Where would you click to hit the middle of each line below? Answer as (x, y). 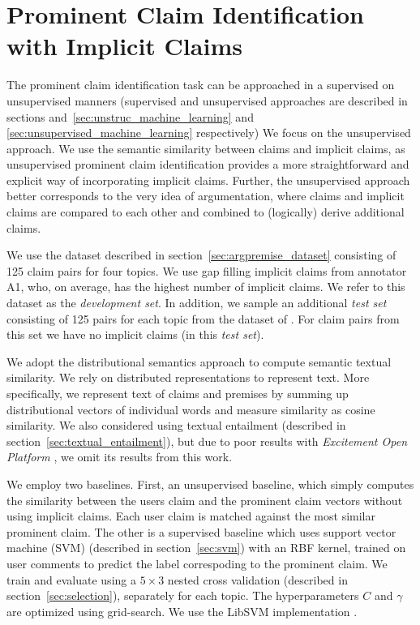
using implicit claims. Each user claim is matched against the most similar (191, 516)
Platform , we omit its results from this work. (120, 457)
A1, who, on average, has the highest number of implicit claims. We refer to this (206, 287)
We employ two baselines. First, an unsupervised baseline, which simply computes (210, 484)
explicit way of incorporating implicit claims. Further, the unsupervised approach (208, 180)
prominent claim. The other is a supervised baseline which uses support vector (201, 531)
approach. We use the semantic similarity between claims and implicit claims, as (206, 148)
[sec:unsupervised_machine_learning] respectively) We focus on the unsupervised (209, 133)
